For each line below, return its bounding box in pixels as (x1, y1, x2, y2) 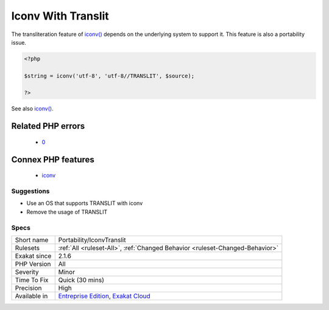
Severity (15, 267, 39, 276)
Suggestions (11, 187, 50, 195)
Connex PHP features (11, 154, 94, 165)
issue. (11, 38, 27, 46)
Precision (15, 284, 42, 292)
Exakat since (15, 251, 52, 260)
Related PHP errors (11, 121, 85, 131)
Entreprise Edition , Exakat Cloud (58, 292, 150, 300)
